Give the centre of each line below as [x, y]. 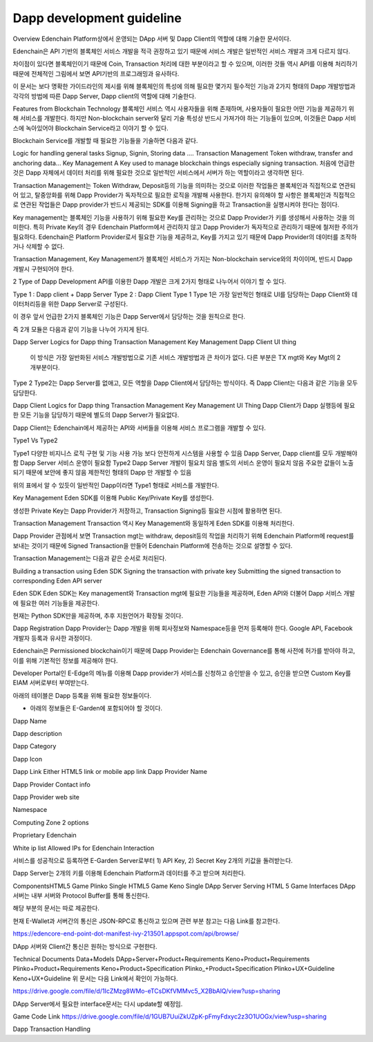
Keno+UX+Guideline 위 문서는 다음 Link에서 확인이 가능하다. [95, 978]
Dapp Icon [28, 759]
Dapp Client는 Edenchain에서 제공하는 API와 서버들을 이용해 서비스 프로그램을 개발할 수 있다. [139, 428]
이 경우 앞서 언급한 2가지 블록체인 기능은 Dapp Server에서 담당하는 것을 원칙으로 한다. [129, 316]
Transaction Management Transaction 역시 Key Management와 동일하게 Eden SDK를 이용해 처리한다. [154, 523]
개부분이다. [45, 367]
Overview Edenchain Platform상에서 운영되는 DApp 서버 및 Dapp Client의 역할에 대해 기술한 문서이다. [152, 39]
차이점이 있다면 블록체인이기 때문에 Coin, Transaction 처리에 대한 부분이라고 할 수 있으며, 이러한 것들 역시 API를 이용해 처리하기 [185, 64]
